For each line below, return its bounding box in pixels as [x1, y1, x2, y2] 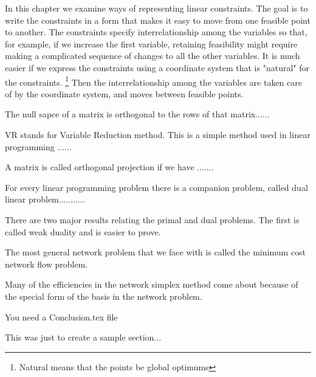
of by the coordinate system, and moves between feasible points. [5, 87, 244, 100]
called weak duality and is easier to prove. [5, 225, 161, 238]
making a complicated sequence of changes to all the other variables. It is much [5, 49, 300, 62]
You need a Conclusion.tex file [5, 310, 118, 323]
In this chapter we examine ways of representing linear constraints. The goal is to [5, 2, 308, 14]
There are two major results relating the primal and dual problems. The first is [5, 213, 300, 226]
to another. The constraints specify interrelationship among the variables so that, [5, 26, 307, 38]
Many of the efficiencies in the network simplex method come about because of [5, 278, 298, 291]
